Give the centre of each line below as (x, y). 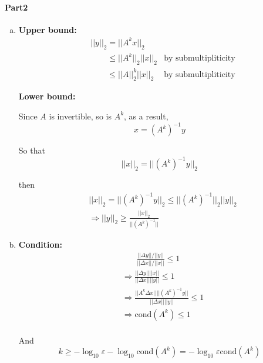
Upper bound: (48, 29)
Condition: (41, 244)
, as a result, (146, 116)
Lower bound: (47, 96)
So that (32, 150)
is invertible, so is (80, 116)
